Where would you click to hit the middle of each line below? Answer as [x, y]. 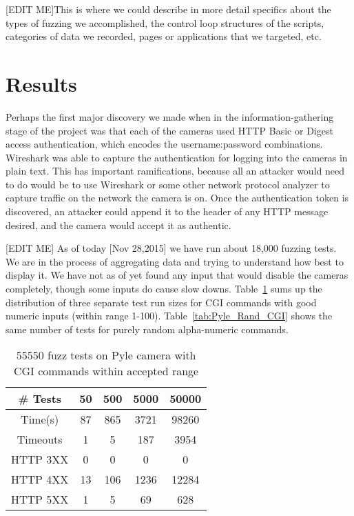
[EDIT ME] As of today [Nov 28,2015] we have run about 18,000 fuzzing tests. [171, 248]
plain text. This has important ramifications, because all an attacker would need [175, 171]
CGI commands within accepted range [106, 371]
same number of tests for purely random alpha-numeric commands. [147, 329]
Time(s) [40, 419]
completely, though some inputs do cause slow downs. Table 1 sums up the [164, 289]
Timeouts [40, 439]
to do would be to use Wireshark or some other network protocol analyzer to [168, 184]
